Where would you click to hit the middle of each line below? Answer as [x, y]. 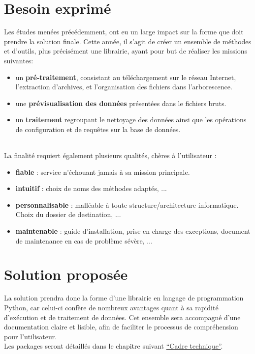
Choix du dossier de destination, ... [68, 214]
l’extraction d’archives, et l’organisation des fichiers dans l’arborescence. [124, 87]
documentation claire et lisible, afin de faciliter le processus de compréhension [121, 327]
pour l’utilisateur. [31, 336]
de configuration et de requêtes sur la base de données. [98, 129]
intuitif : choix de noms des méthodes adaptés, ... [91, 188]
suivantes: [19, 60]
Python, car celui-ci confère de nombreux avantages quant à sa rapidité [111, 307]
